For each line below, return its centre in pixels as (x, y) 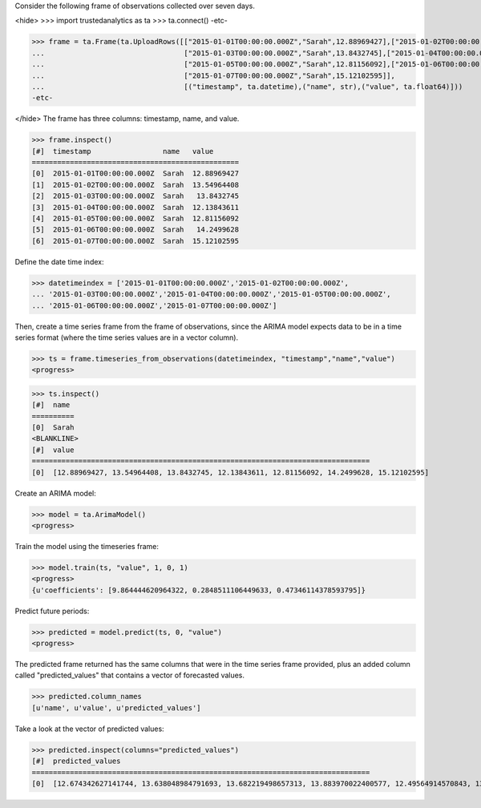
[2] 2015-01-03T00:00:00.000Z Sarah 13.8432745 (135, 196)
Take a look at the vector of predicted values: (89, 729)
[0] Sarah (53, 428)
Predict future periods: (52, 611)
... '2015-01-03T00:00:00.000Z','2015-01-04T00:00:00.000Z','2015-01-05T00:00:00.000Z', (212, 294)
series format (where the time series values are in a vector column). (127, 337)
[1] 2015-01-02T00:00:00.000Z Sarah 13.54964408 (135, 185)
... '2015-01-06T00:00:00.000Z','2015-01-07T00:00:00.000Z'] (154, 305)
